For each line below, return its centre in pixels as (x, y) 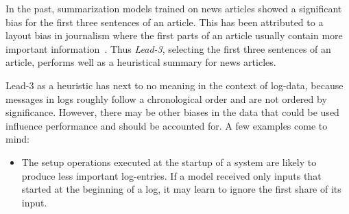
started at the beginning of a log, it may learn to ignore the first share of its (181, 189)
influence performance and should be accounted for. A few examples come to (167, 125)
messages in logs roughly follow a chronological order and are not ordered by (166, 98)
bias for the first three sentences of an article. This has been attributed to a (165, 22)
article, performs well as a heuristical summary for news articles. (141, 62)
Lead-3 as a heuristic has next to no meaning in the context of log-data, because (174, 85)
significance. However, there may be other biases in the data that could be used (172, 112)
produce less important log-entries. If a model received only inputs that (171, 175)
